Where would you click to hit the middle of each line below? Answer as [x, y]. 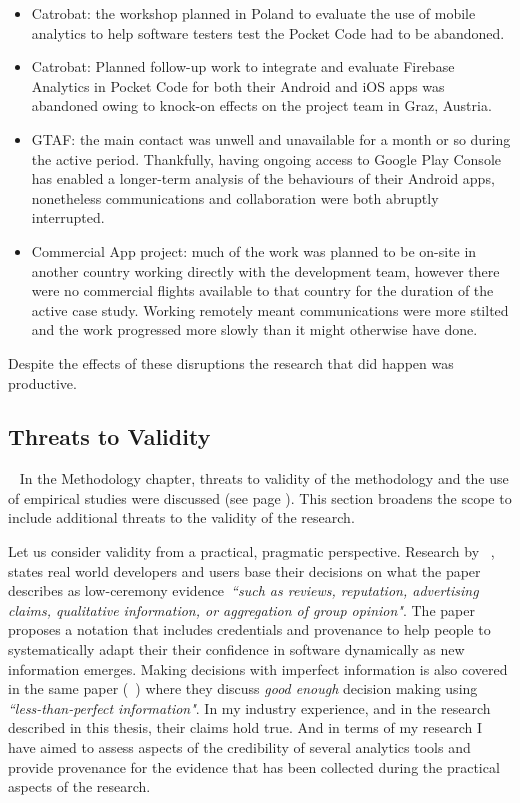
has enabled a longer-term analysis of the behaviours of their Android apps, [263, 178]
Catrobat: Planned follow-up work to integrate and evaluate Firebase [243, 66]
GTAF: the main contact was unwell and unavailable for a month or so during [271, 138]
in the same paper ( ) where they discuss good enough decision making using [243, 688]
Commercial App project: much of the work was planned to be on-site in [254, 250]
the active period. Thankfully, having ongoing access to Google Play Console [266, 158]
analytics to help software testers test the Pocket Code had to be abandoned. [268, 32]
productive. [42, 382]
